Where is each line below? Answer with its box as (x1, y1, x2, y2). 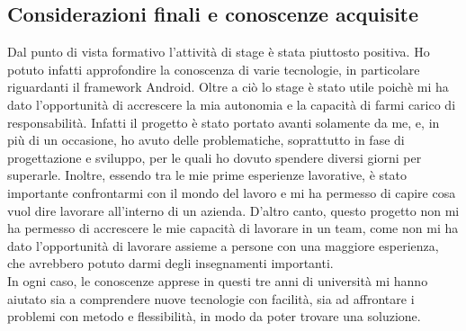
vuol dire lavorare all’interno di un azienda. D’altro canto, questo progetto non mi (7, 201, 460, 219)
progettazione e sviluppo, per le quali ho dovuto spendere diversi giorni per (7, 148, 422, 166)
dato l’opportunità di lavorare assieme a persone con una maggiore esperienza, (7, 236, 439, 255)
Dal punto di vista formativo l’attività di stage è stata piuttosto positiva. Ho (7, 42, 430, 61)
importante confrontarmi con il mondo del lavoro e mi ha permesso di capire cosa (7, 183, 456, 201)
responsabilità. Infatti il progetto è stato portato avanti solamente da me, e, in (7, 112, 440, 131)
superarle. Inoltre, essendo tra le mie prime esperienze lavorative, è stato (7, 165, 407, 184)
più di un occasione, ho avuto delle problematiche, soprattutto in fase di (7, 130, 405, 149)
